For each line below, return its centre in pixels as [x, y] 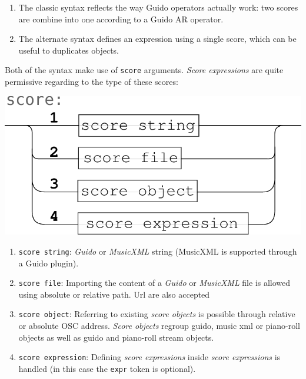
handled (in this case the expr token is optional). [107, 368]
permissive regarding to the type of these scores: [92, 82]
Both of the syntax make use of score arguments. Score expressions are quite [144, 70]
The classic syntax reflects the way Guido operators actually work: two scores [158, 7]
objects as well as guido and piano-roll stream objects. [116, 337]
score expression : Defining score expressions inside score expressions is [149, 357]
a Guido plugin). [49, 263]
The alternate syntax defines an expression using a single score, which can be [157, 39]
